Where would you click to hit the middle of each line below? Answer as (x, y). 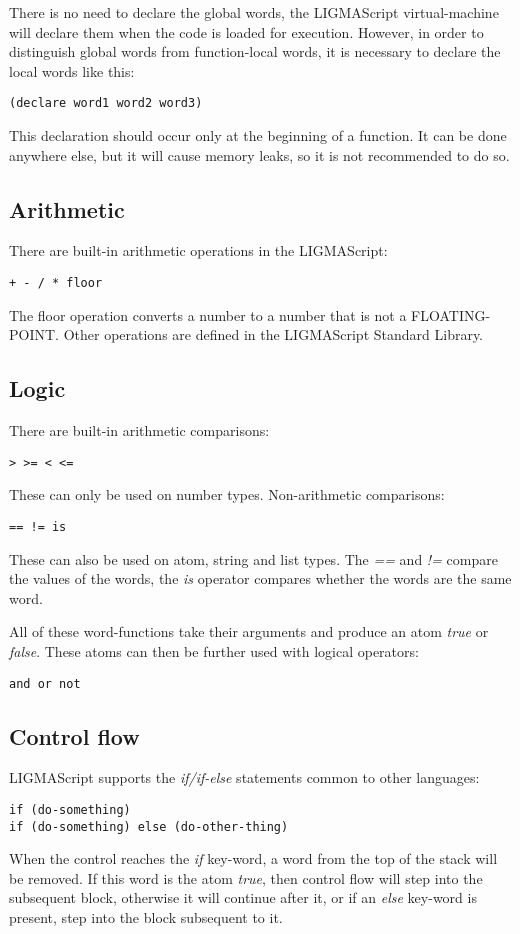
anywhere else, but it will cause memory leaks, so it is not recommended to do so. (259, 154)
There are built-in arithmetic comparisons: (139, 430)
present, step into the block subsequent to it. (146, 917)
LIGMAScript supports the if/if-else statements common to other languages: (244, 777)
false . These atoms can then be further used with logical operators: (214, 650)
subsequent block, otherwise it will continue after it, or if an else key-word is (243, 897)
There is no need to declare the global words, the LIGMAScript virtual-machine (254, 12)
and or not (45, 683)
